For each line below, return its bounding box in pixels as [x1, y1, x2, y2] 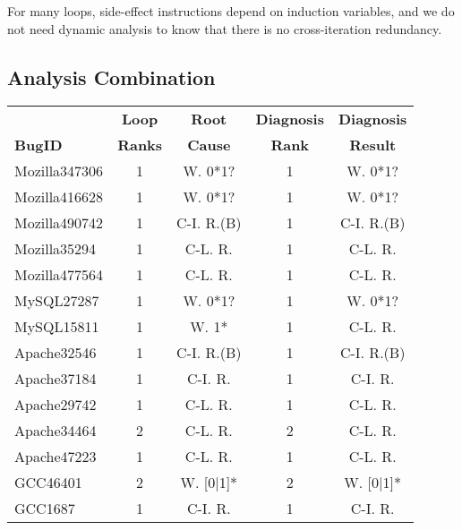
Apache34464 [14, 420, 97, 441]
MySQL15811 [14, 316, 99, 338]
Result [349, 134, 397, 156]
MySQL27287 [14, 290, 99, 312]
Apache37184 [14, 368, 97, 389]
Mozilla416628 [14, 186, 104, 208]
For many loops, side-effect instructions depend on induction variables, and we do [7, 2, 455, 20]
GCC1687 [14, 498, 75, 519]
